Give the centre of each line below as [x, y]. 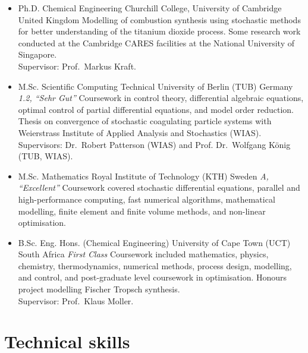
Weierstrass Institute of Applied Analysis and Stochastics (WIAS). [140, 132]
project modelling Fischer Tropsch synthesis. [99, 289]
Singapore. [37, 54]
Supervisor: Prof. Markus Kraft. [77, 66]
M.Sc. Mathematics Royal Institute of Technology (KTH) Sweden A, [143, 176]
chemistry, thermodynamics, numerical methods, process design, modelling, [155, 265]
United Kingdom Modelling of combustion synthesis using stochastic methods [159, 19]
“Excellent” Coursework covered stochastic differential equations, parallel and [159, 187]
